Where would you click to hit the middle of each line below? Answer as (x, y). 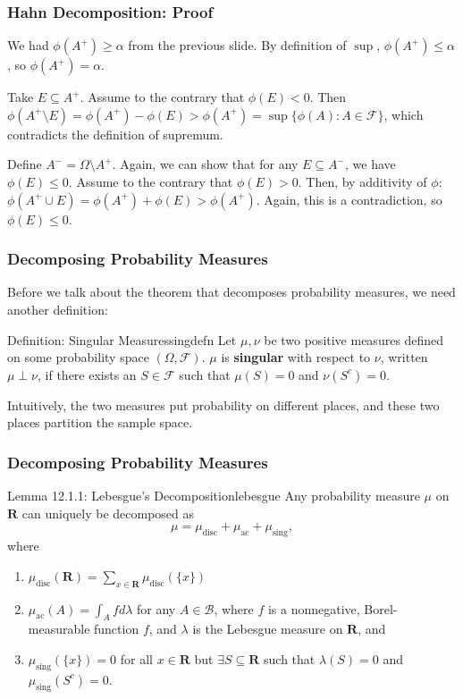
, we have (370, 164)
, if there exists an (87, 374)
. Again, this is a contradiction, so (349, 199)
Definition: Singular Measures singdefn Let (122, 339)
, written (404, 357)
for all (136, 658)
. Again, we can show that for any (205, 164)
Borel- (381, 608)
